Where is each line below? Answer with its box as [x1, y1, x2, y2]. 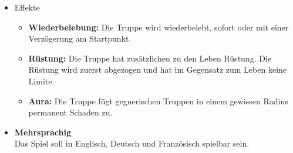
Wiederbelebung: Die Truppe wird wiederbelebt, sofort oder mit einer [28, 21, 289, 33]
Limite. [28, 74, 55, 87]
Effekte [14, 1, 40, 13]
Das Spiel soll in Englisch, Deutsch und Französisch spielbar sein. [14, 137, 250, 149]
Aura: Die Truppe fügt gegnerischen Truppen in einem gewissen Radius [28, 94, 288, 107]
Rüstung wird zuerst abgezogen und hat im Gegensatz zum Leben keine [28, 63, 287, 76]
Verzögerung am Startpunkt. [28, 32, 132, 45]
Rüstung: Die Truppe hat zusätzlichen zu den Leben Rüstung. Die [28, 52, 272, 64]
